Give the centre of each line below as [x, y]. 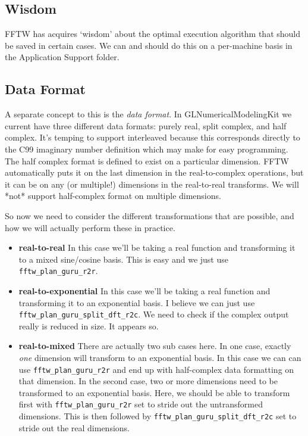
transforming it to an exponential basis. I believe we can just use [137, 302]
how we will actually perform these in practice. [90, 227]
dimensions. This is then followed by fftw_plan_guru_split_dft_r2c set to [158, 416]
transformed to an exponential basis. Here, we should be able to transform [154, 392]
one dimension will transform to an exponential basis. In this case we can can [160, 357]
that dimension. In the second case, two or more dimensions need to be [148, 381]
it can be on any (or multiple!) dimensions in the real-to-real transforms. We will [152, 184]
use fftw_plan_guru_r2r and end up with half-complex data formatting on [156, 369]
